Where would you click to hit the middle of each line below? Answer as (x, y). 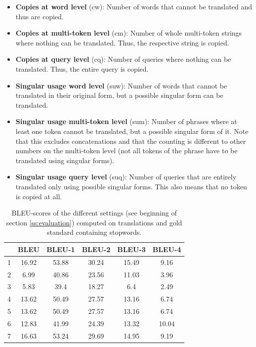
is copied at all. (39, 196)
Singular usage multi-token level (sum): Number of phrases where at (126, 121)
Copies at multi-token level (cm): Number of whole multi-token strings (129, 33)
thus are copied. (40, 16)
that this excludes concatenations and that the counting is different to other (131, 141)
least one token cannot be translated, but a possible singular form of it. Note (132, 131)
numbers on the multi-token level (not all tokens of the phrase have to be (127, 151)
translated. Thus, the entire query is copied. (82, 68)
